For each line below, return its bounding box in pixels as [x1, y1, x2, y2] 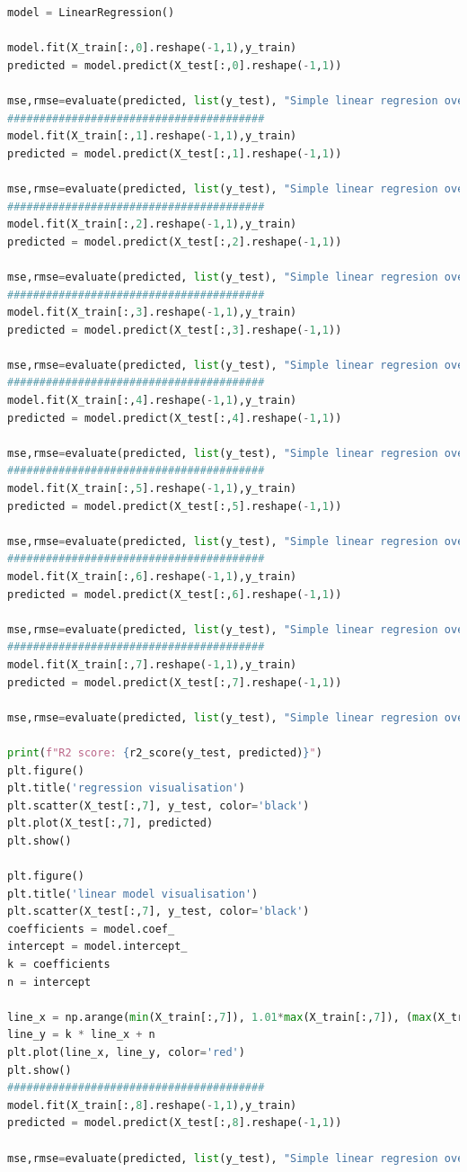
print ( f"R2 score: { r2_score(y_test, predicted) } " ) [7, 746, 322, 759]
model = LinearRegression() [7, 6, 175, 19]
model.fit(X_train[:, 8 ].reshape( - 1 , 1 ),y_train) [7, 1098, 297, 1112]
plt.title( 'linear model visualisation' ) [7, 887, 259, 900]
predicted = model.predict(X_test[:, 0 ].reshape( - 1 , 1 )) [7, 58, 342, 72]
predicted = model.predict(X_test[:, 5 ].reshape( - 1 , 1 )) [7, 499, 342, 513]
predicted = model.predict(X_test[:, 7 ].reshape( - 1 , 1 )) [7, 675, 342, 689]
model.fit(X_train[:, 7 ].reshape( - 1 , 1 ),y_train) [7, 658, 297, 671]
